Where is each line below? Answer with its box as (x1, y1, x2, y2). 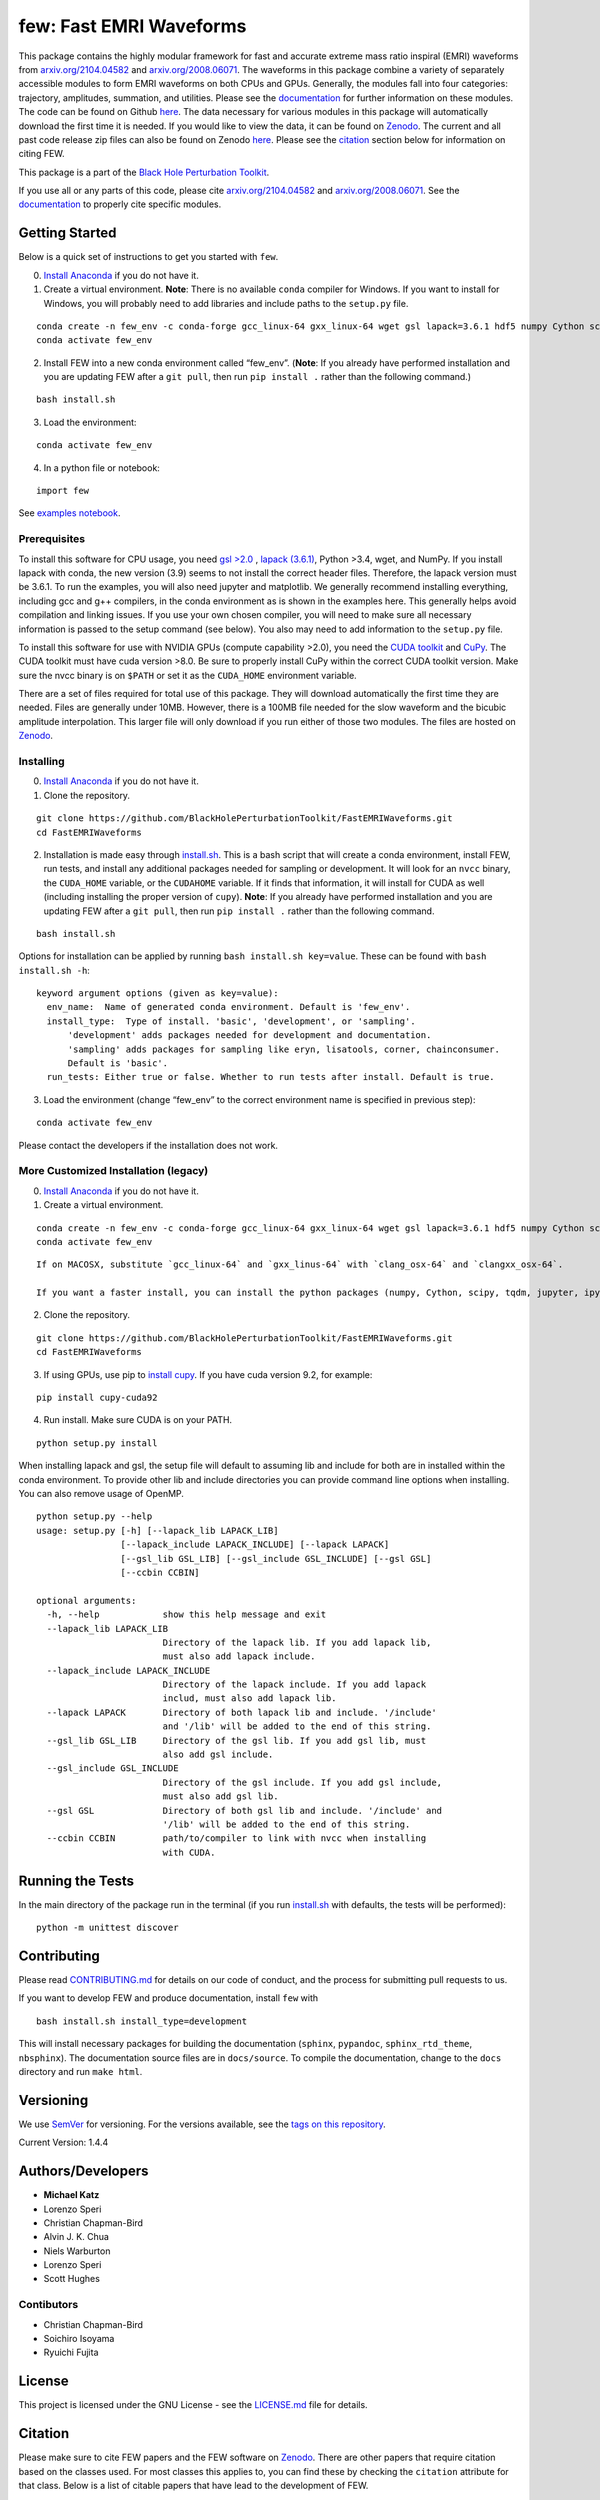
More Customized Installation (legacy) (18, 1164, 209, 1178)
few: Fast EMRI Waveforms (18, 15, 247, 37)
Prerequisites (18, 532, 85, 546)
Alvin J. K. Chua (43, 2231, 110, 2243)
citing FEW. (18, 148, 65, 160)
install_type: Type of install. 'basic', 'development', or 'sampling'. (46, 1015, 416, 1027)
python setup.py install (36, 1437, 158, 1449)
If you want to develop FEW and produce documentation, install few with (18, 1992, 319, 2004)
